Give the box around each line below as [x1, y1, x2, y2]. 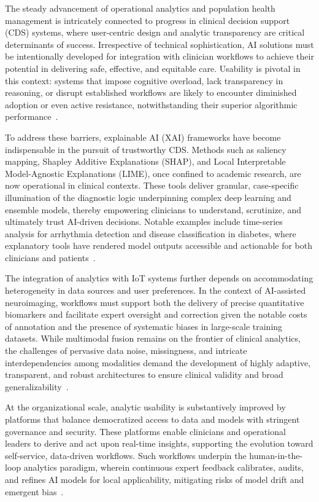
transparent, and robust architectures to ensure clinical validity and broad [5, 368, 283, 381]
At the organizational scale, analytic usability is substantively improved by [5, 401, 286, 414]
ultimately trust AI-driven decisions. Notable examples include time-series [5, 215, 283, 228]
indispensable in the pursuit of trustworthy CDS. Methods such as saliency [5, 143, 286, 155]
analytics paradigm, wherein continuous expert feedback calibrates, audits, [23, 461, 304, 474]
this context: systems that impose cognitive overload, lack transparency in [5, 74, 283, 87]
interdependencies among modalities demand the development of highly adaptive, [5, 356, 310, 369]
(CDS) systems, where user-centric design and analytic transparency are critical [5, 26, 305, 39]
